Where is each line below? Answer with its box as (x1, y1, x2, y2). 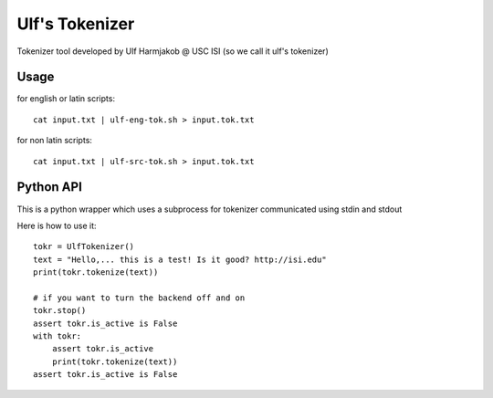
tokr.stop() (33, 306, 87, 316)
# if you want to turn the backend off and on (33, 292, 246, 303)
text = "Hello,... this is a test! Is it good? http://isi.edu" (33, 254, 328, 265)
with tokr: (33, 331, 82, 341)
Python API (16, 179, 82, 195)
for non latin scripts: (16, 135, 93, 146)
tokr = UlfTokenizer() (33, 242, 135, 252)
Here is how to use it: (16, 220, 97, 231)
